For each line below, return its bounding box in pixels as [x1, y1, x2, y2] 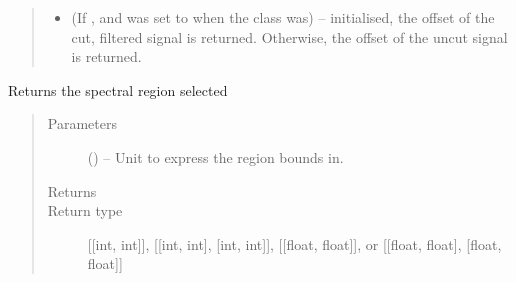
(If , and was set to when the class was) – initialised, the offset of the [71, 7, 495, 27]
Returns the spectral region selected [8, 79, 228, 100]
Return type [47, 200, 123, 221]
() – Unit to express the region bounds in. [87, 146, 344, 167]
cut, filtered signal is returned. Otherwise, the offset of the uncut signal [71, 26, 508, 47]
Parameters [47, 113, 117, 134]
